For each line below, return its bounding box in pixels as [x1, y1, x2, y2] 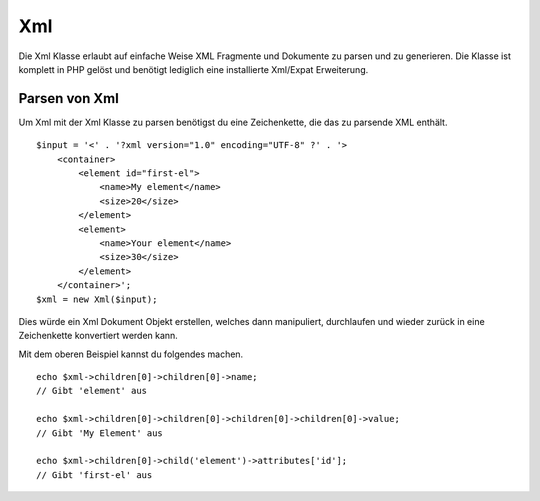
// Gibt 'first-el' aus [36, 469, 153, 480]
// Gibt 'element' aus [36, 385, 148, 397]
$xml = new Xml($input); [36, 293, 158, 305]
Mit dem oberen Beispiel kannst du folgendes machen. [18, 348, 244, 360]
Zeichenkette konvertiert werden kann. [18, 330, 179, 342]
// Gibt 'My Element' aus [36, 427, 164, 439]
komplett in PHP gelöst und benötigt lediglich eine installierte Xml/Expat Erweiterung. [18, 63, 369, 75]
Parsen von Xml [18, 90, 119, 107]
